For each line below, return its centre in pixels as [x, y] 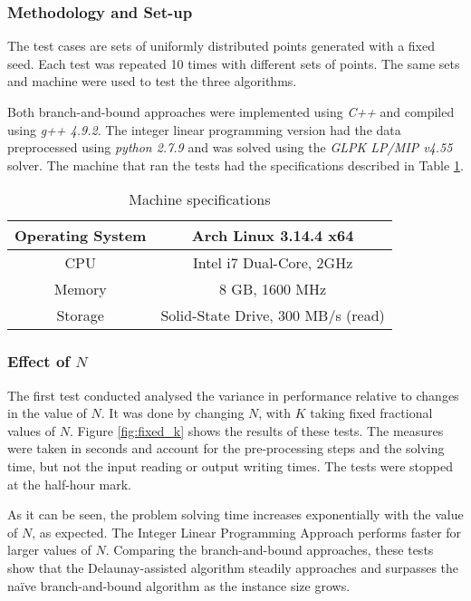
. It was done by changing [173, 413]
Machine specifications [200, 199]
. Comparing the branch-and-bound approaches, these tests [269, 550]
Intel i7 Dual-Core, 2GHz [273, 263]
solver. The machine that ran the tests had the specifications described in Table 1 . [235, 165]
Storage [80, 315]
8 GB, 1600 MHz [273, 289]
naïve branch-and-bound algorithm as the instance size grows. [179, 585]
